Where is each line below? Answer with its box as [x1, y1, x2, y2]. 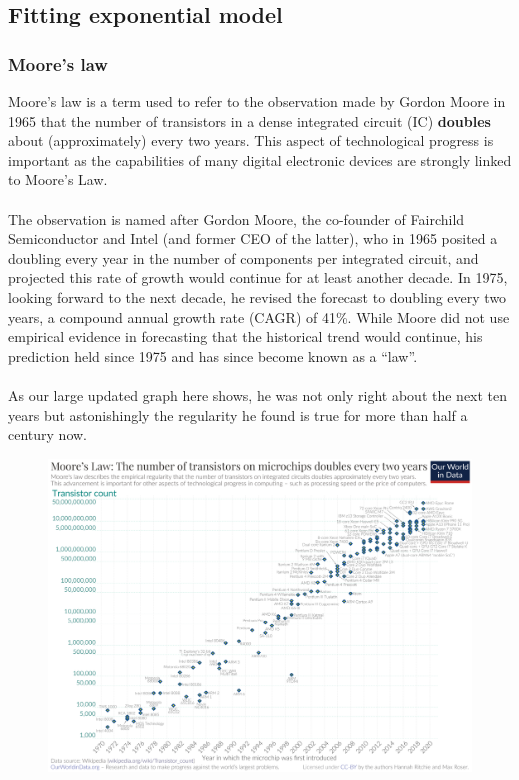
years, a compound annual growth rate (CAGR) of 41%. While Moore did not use [8, 306, 510, 327]
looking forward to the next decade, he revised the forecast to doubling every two [8, 286, 507, 307]
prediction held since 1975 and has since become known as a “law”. [8, 345, 418, 366]
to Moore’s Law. [8, 169, 108, 190]
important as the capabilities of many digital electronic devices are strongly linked [8, 149, 512, 170]
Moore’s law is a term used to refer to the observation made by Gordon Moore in [8, 91, 506, 111]
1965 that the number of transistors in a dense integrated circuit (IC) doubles [8, 110, 491, 131]
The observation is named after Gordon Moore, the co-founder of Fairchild [8, 208, 465, 229]
